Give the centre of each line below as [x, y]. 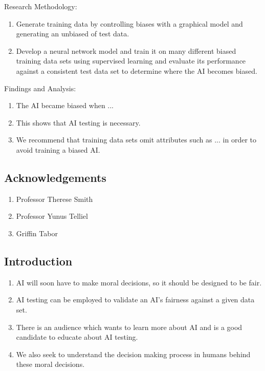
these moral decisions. [50, 364]
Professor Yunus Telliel [52, 216]
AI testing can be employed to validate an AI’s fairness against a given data [135, 300]
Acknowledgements [55, 177]
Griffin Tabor [37, 233]
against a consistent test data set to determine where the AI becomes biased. [137, 70]
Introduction [38, 261]
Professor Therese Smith [54, 199]
